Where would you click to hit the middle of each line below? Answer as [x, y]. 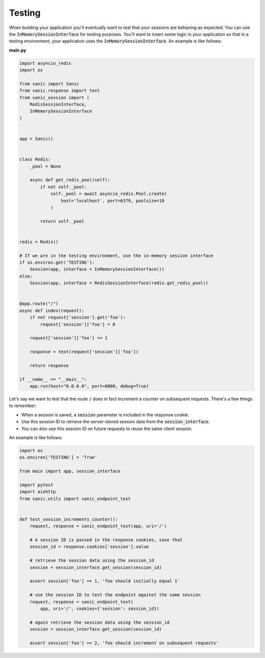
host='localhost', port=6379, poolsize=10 [112, 201]
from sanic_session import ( [54, 97]
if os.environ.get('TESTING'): [57, 262]
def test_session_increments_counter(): [68, 519]
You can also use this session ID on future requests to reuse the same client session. [107, 428]
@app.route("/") [39, 304]
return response [49, 365]
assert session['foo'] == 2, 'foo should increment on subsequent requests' [124, 643]
